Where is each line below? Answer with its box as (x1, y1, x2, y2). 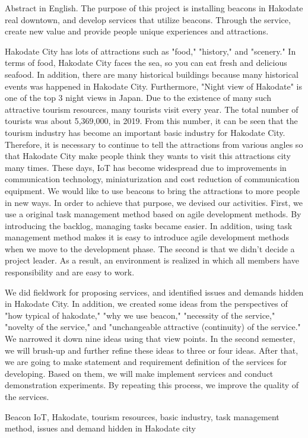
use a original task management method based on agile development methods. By (5, 208, 301, 220)
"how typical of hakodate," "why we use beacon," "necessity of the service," (5, 309, 275, 321)
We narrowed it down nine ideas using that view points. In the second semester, (5, 332, 296, 345)
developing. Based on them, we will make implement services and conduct (5, 367, 274, 379)
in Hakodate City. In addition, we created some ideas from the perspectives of (5, 297, 288, 310)
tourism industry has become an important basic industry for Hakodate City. (5, 126, 285, 138)
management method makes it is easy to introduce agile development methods (5, 231, 290, 243)
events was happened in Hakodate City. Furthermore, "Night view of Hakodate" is (5, 80, 303, 92)
